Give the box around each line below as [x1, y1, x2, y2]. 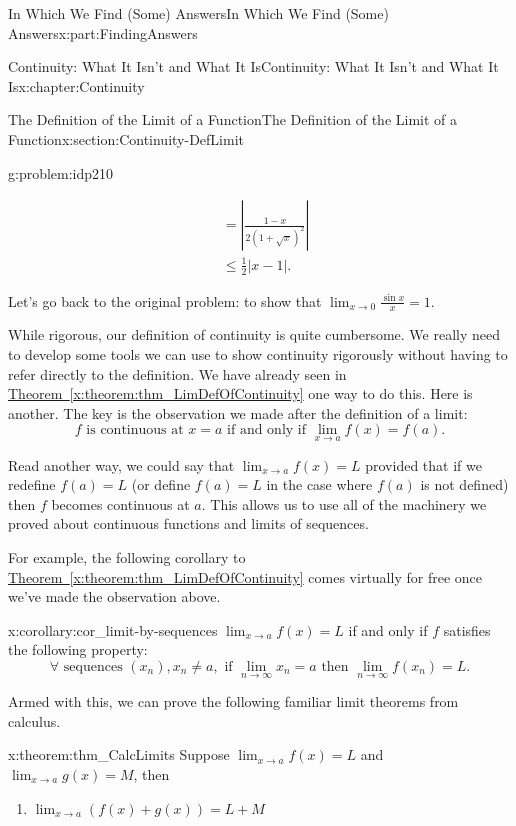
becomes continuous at [51, 493, 190, 514]
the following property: [8, 639, 148, 660]
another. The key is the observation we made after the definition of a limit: [8, 402, 468, 423]
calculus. [8, 710, 61, 731]
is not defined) [420, 474, 509, 495]
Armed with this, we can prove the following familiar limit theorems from [8, 691, 459, 712]
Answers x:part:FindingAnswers [8, 22, 198, 43]
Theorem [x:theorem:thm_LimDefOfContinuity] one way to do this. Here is [8, 383, 473, 404]
